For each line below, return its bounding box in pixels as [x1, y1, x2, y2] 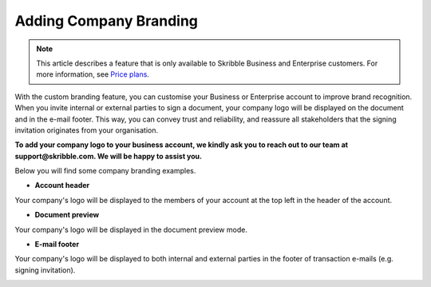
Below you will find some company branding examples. [14, 166, 196, 176]
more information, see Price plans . [36, 70, 149, 79]
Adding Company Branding [14, 12, 199, 30]
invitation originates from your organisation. [14, 125, 159, 135]
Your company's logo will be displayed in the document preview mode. [14, 225, 247, 234]
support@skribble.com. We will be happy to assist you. [14, 151, 203, 161]
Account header [34, 181, 90, 190]
